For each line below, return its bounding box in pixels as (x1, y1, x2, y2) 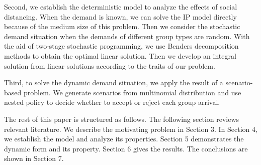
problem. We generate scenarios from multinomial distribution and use (23, 87, 241, 97)
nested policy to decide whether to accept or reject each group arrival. (4, 97, 220, 107)
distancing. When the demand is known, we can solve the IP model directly (4, 11, 237, 22)
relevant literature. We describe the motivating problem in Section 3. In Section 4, (4, 123, 257, 134)
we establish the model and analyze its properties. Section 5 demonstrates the (4, 133, 244, 144)
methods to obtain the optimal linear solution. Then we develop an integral (4, 50, 236, 61)
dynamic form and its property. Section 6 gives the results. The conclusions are (4, 143, 248, 153)
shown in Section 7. (4, 153, 64, 163)
